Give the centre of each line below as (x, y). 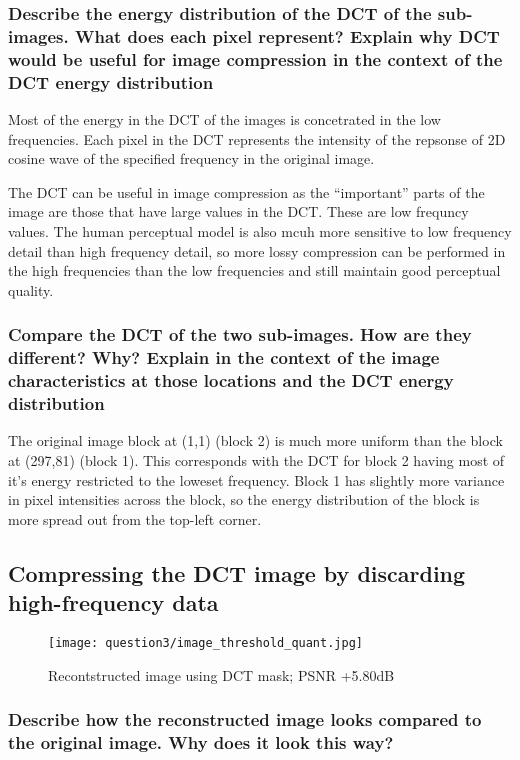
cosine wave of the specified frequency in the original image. (191, 158)
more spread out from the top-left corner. (135, 518)
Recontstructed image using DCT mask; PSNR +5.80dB (221, 674)
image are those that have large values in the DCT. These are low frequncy (238, 211)
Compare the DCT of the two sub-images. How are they (240, 334)
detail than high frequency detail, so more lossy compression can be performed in (257, 250)
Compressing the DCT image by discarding (237, 572)
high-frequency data (113, 602)
